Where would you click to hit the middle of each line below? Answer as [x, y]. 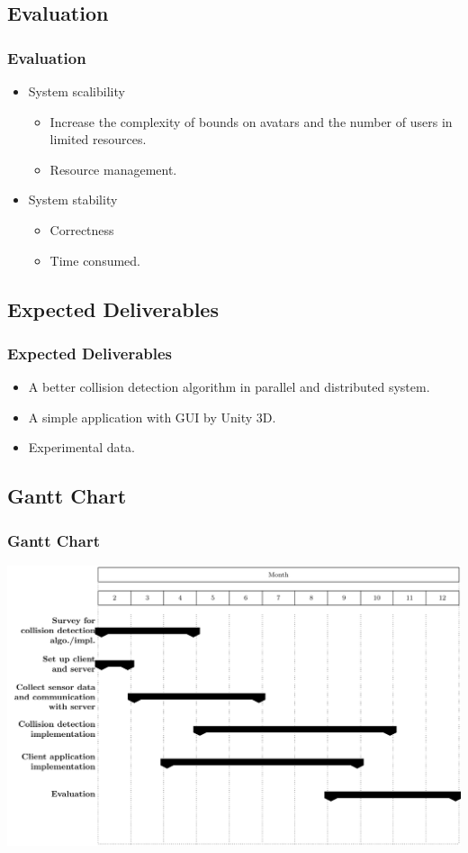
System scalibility [76, 91]
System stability [73, 200]
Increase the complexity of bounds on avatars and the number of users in [251, 121]
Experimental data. [81, 447]
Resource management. [113, 169]
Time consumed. [95, 260]
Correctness [82, 229]
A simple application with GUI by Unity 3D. [152, 417]
